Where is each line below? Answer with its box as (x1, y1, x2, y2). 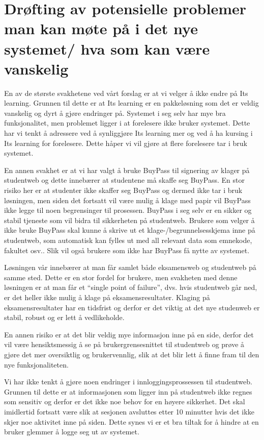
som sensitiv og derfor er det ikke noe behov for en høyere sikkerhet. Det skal (4, 396, 245, 407)
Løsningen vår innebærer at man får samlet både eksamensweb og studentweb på (4, 262, 256, 273)
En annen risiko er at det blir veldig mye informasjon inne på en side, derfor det (4, 329, 254, 339)
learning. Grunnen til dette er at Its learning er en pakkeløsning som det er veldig (4, 97, 259, 108)
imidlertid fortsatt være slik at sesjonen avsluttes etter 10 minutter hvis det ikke (4, 406, 254, 417)
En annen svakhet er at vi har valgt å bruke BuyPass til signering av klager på (4, 164, 250, 175)
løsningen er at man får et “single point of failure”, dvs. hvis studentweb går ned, (4, 282, 257, 292)
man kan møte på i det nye (4, 18, 198, 39)
